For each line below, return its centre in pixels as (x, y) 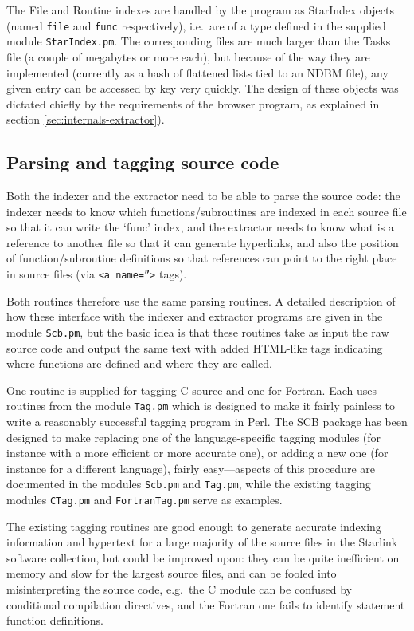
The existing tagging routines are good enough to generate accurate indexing (194, 526)
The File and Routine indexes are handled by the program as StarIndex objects (200, 10)
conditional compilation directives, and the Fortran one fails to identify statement (206, 604)
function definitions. (55, 620)
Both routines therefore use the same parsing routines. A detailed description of (201, 300)
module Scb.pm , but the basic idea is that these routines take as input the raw (198, 331)
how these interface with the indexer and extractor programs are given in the (195, 316)
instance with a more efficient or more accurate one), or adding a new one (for (197, 453)
